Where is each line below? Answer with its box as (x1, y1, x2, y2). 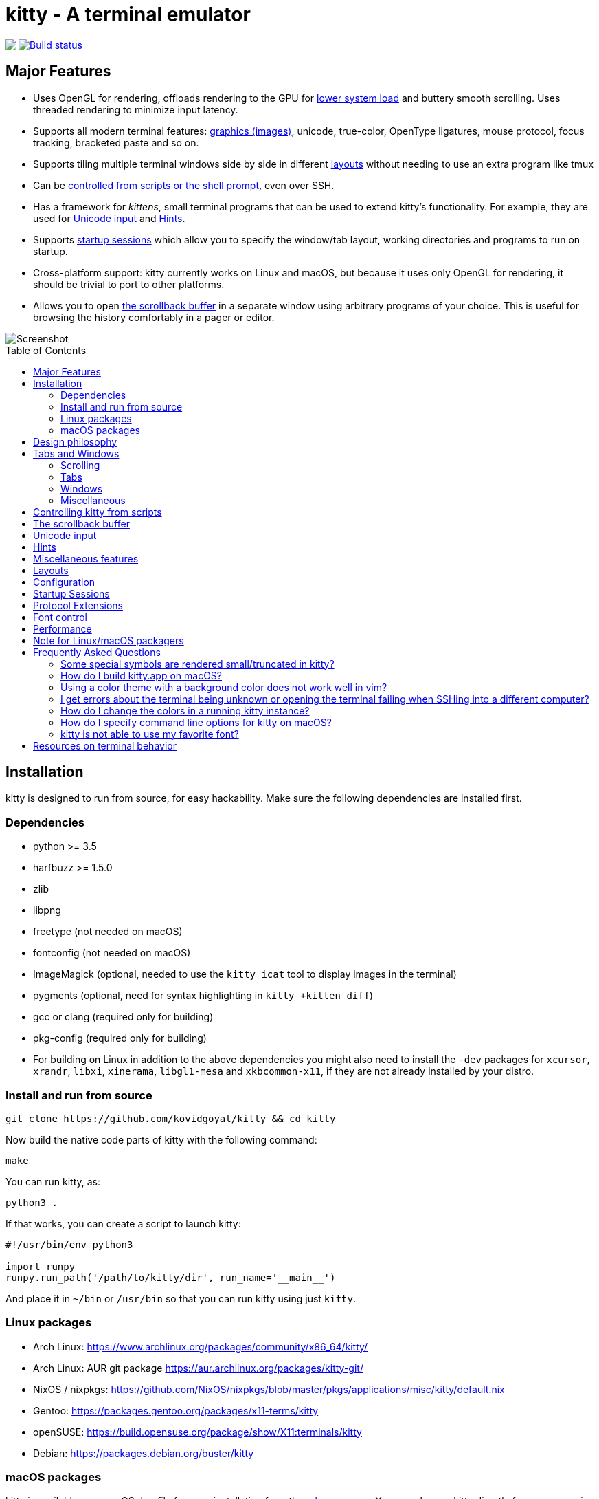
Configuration (33, 576, 95, 588)
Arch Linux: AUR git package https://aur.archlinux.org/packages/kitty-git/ (33, 1361, 363, 1374)
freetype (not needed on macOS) (33, 926, 183, 938)
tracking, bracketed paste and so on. (33, 136, 199, 149)
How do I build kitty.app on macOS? (60, 669, 222, 681)
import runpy (5, 1260, 76, 1272)
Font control (33, 611, 87, 623)
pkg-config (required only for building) (33, 1032, 207, 1044)
